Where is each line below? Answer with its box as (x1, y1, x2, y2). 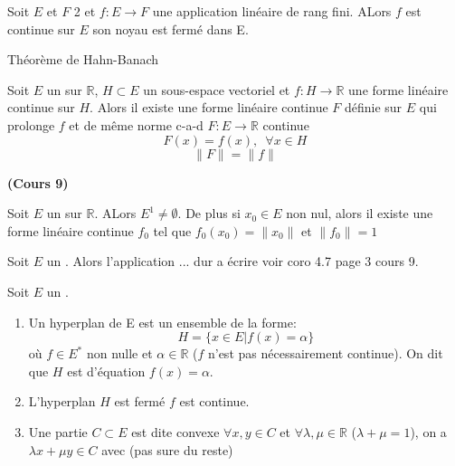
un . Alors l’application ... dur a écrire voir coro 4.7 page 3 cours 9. (46, 252, 419, 271)
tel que (153, 221, 192, 240)
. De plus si (177, 204, 241, 223)
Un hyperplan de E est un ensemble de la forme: (28, 312, 297, 331)
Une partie (28, 422, 88, 441)
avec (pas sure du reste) (101, 440, 233, 459)
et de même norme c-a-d (69, 115, 204, 134)
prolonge (7, 115, 55, 134)
